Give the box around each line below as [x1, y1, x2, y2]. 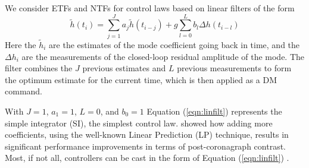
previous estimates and [82, 62, 166, 74]
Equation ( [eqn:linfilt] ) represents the [146, 104, 282, 117]
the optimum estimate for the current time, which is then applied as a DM [5, 73, 277, 85]
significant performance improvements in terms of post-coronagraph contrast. [5, 140, 286, 152]
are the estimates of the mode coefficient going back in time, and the [49, 38, 300, 50]
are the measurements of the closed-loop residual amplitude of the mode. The [21, 50, 305, 62]
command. [5, 85, 42, 97]
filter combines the [5, 62, 73, 74]
